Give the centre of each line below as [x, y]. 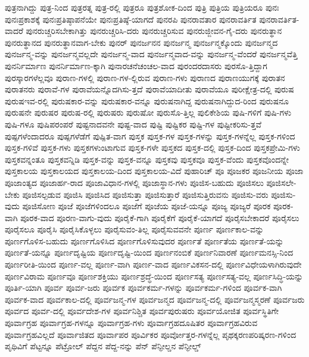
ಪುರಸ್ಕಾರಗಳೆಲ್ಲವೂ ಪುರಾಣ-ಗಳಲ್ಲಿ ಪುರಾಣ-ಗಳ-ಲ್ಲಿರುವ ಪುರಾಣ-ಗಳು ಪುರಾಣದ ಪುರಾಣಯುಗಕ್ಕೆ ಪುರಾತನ [145, 77]
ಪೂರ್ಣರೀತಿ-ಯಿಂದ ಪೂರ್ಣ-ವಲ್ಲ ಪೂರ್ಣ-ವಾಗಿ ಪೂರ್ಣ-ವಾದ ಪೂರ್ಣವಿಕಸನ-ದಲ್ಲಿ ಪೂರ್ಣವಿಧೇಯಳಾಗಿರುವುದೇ [153, 264]
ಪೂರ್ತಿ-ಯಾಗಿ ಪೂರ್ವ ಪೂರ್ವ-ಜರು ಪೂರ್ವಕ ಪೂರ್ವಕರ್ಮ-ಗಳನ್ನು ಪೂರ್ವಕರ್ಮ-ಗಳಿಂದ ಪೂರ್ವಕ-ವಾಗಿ [143, 288]
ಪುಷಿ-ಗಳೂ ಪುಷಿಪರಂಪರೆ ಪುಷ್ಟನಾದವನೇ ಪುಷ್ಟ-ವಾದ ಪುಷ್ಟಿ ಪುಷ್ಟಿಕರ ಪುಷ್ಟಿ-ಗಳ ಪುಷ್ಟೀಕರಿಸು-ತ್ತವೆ [133, 124]
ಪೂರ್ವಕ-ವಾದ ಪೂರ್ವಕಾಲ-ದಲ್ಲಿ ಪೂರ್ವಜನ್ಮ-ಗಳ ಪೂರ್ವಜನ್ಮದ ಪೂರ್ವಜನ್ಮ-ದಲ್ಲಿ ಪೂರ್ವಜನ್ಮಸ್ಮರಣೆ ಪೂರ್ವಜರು [155, 299]
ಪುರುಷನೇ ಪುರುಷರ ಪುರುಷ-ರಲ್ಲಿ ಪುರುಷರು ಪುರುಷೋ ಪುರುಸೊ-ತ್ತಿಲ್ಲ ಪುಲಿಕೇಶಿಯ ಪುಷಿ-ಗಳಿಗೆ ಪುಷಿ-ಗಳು [148, 112]
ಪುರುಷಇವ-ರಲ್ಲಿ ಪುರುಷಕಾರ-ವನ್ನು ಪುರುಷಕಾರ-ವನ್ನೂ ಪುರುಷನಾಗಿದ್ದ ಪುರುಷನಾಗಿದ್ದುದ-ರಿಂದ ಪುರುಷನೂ [147, 100]
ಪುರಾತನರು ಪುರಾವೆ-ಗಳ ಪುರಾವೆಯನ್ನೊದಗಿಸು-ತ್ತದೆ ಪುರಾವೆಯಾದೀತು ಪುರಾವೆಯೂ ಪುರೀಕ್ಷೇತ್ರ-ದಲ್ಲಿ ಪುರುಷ [149, 89]
